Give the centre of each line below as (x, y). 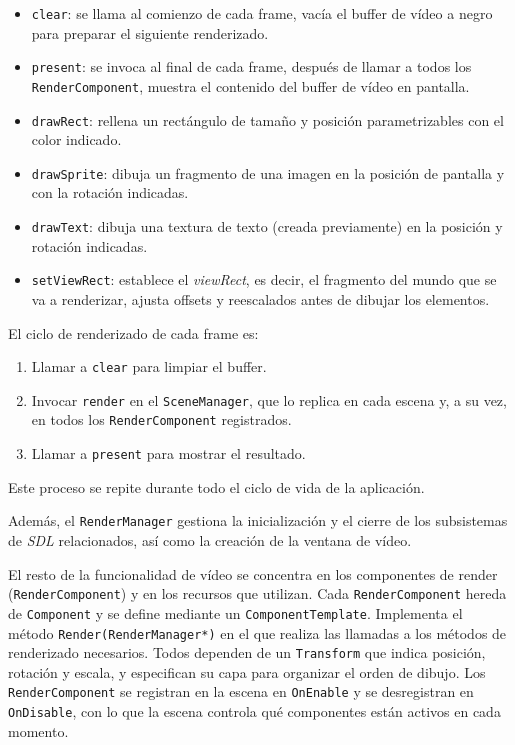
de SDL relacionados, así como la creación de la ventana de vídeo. (210, 540)
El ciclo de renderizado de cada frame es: (133, 332)
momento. (38, 730)
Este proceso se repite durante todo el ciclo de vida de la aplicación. (216, 486)
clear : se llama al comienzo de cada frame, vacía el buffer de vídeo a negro (262, 13)
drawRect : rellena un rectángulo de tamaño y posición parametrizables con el (267, 119)
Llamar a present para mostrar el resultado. (168, 453)
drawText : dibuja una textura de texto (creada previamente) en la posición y (267, 226)
